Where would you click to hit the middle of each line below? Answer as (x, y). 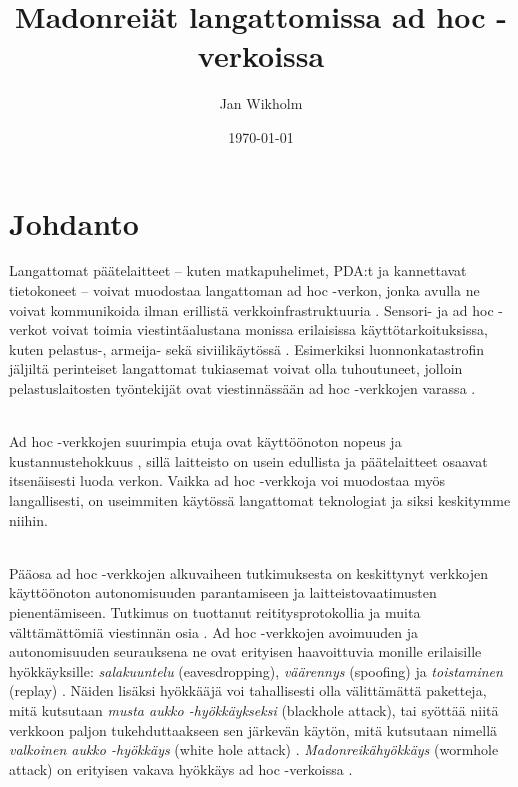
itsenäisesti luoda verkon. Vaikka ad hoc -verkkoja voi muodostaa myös (227, 480)
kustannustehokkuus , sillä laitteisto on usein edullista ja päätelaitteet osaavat (248, 460)
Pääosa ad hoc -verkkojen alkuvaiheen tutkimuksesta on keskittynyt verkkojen (248, 572)
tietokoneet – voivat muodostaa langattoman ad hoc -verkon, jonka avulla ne (244, 290)
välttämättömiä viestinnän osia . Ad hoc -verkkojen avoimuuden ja (213, 631)
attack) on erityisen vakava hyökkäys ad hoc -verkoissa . (181, 768)
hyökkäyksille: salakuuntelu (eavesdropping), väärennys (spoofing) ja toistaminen (256, 670)
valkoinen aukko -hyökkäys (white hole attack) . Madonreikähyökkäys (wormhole (254, 749)
